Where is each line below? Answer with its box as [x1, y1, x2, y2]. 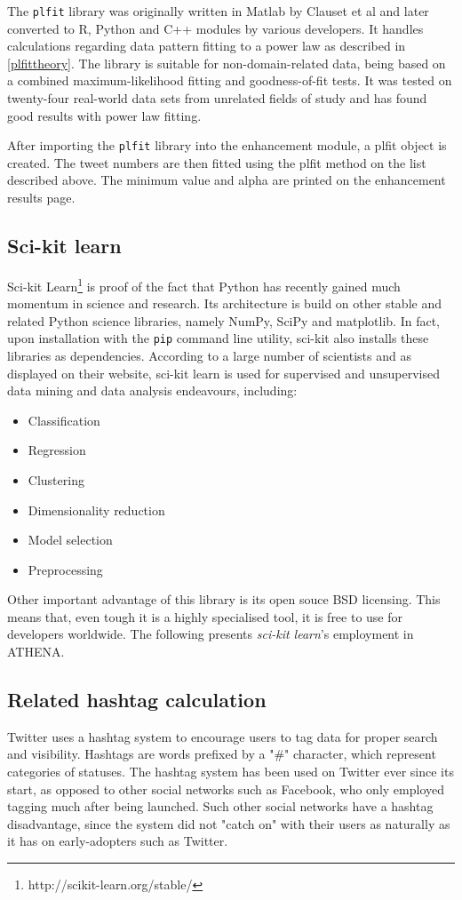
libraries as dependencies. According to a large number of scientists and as [7, 346, 411, 364]
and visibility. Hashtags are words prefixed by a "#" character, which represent [7, 745, 436, 763]
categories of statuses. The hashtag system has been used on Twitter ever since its [7, 762, 454, 781]
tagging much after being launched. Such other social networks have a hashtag [7, 797, 434, 816]
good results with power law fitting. [7, 106, 202, 124]
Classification [28, 410, 100, 429]
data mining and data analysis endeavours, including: [7, 381, 298, 400]
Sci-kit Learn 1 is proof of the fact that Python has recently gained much [7, 274, 401, 295]
